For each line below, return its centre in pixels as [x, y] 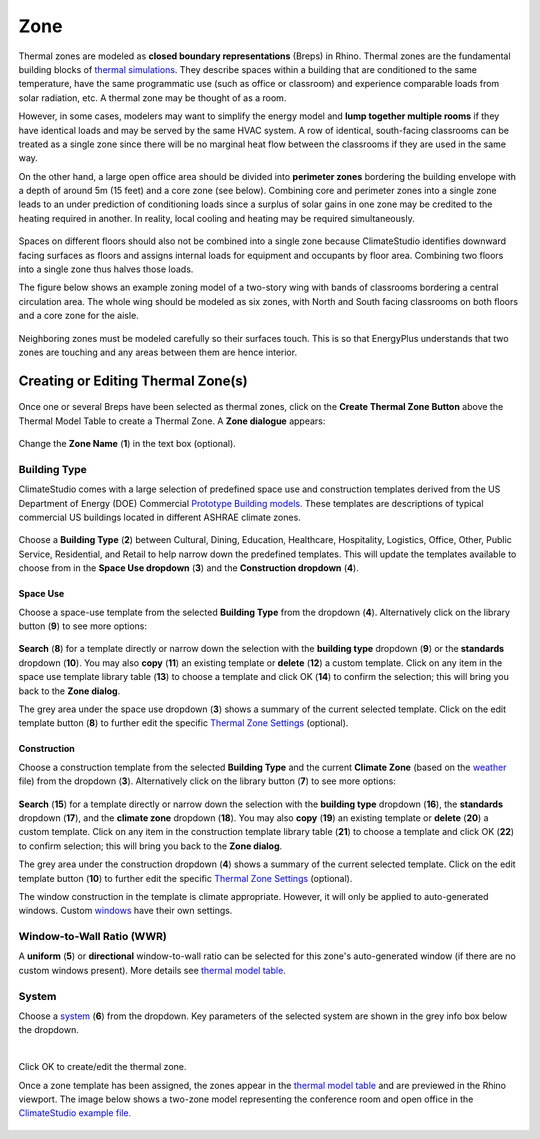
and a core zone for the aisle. [78, 316]
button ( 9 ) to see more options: [82, 626]
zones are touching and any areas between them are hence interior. [158, 352]
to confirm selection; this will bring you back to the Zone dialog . [150, 846]
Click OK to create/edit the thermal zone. [102, 1067]
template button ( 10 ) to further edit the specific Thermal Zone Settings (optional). [185, 878]
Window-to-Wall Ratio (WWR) [92, 937]
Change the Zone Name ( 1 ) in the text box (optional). [127, 444]
